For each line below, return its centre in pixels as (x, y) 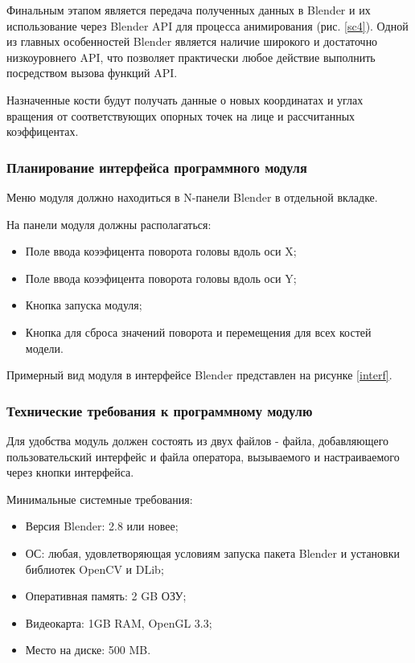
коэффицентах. (43, 131)
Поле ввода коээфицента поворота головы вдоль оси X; (161, 251)
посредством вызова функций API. (92, 73)
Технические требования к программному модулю (160, 410)
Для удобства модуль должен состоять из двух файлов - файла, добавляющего (198, 440)
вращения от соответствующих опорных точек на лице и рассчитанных (181, 115)
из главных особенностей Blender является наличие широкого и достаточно (192, 41)
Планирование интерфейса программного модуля (157, 167)
